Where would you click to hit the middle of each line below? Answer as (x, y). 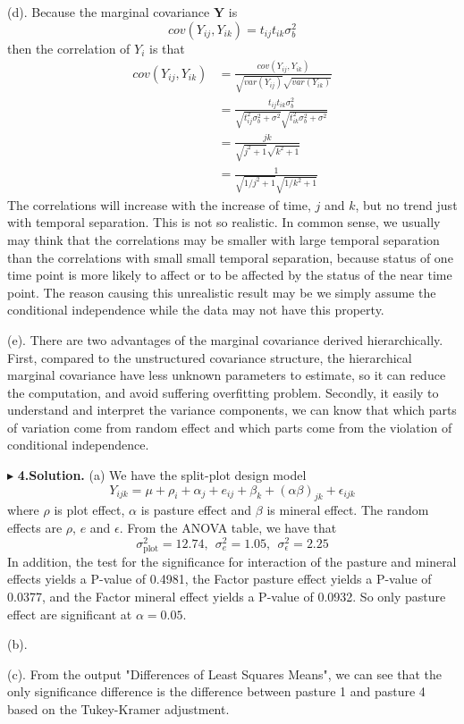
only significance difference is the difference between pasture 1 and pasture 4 (216, 691)
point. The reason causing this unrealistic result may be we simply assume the (222, 292)
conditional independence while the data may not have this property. (196, 310)
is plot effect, (89, 510)
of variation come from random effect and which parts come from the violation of (230, 427)
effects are (35, 528)
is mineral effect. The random (348, 510)
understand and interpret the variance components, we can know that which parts (232, 410)
